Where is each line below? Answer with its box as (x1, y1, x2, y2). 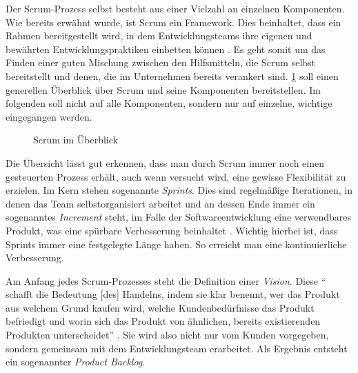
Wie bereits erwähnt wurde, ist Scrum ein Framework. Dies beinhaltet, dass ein (6, 14, 341, 29)
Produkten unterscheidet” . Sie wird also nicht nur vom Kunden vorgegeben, (6, 327, 329, 342)
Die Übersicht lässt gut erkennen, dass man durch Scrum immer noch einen (6, 155, 324, 170)
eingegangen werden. (6, 109, 92, 123)
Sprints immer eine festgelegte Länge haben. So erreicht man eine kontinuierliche (6, 236, 347, 251)
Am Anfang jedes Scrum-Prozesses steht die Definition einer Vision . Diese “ (6, 273, 326, 288)
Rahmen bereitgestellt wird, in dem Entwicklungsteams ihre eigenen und (6, 28, 312, 43)
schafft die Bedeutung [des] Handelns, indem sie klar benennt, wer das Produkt (6, 287, 340, 301)
